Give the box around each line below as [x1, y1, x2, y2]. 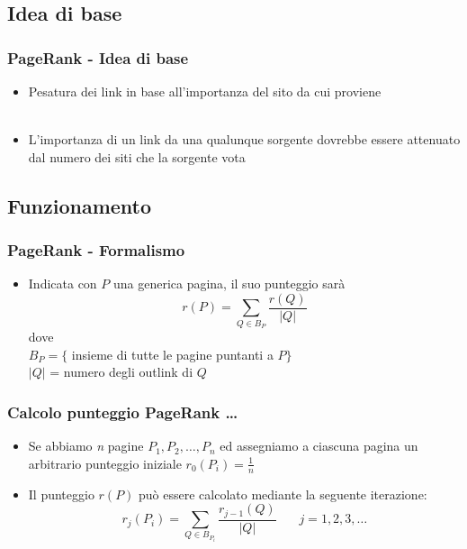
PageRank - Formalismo [7, 239, 185, 261]
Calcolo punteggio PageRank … [7, 400, 238, 423]
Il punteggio [28, 484, 94, 503]
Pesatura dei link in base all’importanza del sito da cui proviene [28, 82, 382, 100]
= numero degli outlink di [49, 362, 193, 381]
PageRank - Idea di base [7, 46, 189, 69]
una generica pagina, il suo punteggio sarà [112, 274, 346, 293]
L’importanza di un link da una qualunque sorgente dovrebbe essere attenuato [28, 130, 461, 149]
